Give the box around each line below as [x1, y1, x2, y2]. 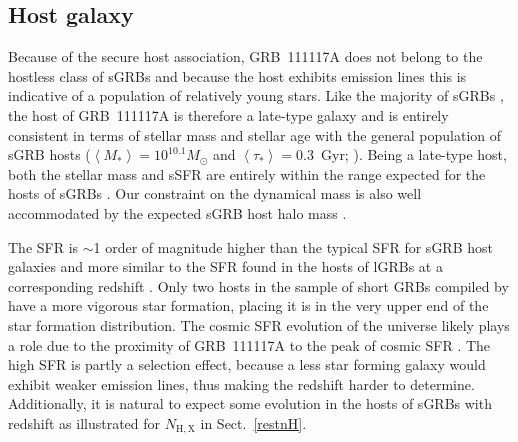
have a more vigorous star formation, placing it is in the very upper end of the [8, 295, 489, 316]
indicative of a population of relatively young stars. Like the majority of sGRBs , [8, 85, 504, 106]
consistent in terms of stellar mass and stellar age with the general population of [8, 124, 502, 145]
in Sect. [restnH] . [200, 412, 307, 433]
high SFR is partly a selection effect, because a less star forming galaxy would [8, 354, 486, 375]
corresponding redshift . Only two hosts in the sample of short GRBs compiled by [8, 275, 509, 296]
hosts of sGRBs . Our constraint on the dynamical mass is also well [8, 183, 422, 204]
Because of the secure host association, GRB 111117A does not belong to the [8, 46, 483, 67]
